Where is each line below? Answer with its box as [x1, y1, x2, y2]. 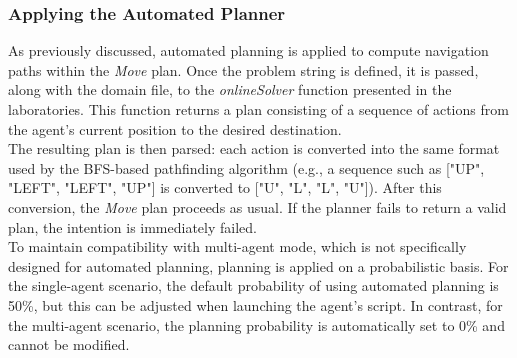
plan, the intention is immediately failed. [8, 216, 257, 237]
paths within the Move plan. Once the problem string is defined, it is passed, [8, 59, 479, 80]
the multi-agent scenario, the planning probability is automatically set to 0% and [8, 314, 505, 335]
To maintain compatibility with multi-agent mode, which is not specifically [8, 236, 467, 257]
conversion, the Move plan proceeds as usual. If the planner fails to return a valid [8, 196, 507, 217]
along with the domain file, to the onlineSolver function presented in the [8, 79, 452, 100]
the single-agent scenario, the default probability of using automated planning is [8, 275, 499, 296]
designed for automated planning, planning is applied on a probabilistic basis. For [8, 255, 509, 276]
